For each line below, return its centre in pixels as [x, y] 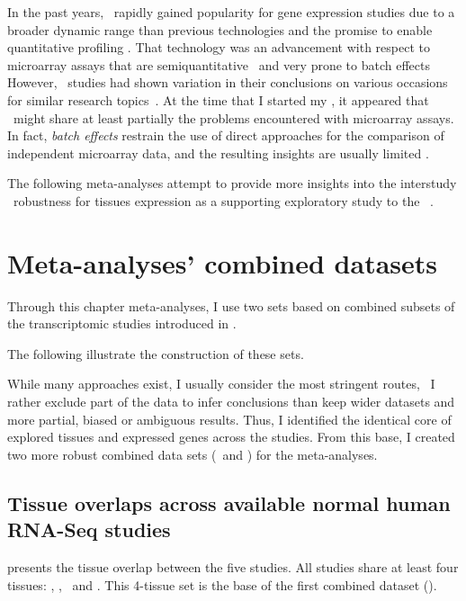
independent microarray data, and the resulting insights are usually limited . [218, 152]
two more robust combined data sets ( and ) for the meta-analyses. [193, 454]
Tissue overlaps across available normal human [229, 502]
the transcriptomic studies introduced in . [122, 323]
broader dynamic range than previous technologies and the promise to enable [220, 29]
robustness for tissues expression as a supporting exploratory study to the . [223, 200]
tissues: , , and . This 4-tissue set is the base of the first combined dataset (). [222, 584]
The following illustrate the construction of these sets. [156, 353]
